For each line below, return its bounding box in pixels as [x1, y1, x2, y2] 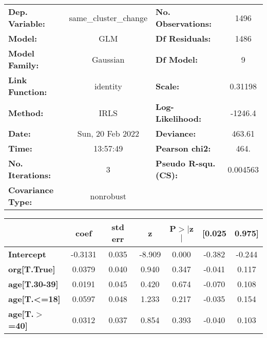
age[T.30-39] [8, 278, 59, 290]
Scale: [156, 80, 180, 92]
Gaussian [92, 53, 125, 65]
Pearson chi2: [156, 142, 211, 154]
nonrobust [90, 190, 126, 202]
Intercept [8, 248, 46, 260]
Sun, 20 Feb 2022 [77, 127, 139, 139]
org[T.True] [8, 263, 55, 275]
